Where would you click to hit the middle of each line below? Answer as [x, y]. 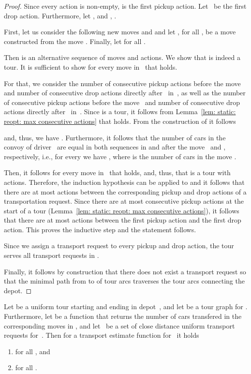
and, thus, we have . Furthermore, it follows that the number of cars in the [115, 137]
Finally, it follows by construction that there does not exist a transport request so [125, 271]
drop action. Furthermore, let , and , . [60, 15]
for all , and [33, 351]
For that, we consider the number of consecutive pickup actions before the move [122, 83]
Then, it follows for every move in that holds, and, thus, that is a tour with [117, 172]
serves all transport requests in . [52, 255]
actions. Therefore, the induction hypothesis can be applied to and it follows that [124, 182]
